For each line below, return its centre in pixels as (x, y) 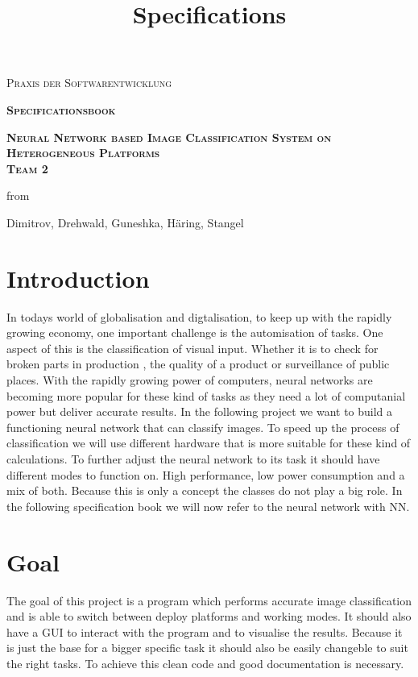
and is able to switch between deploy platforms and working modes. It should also (209, 616)
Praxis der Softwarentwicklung (89, 83)
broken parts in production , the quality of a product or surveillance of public (198, 364)
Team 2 (27, 168)
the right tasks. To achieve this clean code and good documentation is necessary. (205, 663)
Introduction (78, 278)
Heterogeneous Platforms (83, 153)
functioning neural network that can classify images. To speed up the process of (203, 427)
